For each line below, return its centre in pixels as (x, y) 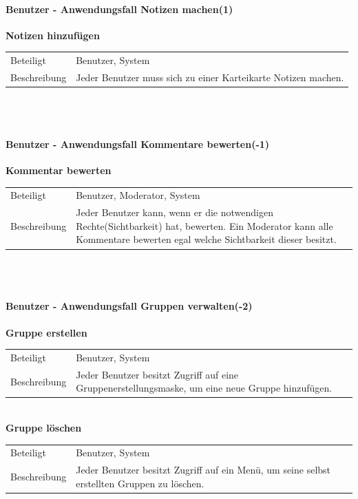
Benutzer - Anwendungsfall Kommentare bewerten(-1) (138, 144)
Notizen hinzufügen (53, 35)
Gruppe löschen (44, 427)
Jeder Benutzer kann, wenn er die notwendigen (175, 212)
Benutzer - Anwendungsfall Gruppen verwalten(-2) (129, 306)
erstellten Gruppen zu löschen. (140, 483)
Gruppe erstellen (46, 332)
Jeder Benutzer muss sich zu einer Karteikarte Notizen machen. (210, 77)
